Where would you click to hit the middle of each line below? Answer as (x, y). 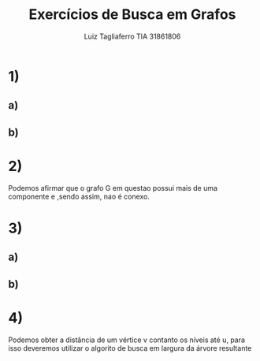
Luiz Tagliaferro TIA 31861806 (132, 36)
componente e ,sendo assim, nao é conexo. (79, 196)
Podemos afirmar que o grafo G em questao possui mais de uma (113, 188)
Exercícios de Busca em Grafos (132, 15)
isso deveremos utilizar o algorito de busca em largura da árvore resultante (130, 348)
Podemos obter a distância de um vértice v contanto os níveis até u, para (127, 340)
